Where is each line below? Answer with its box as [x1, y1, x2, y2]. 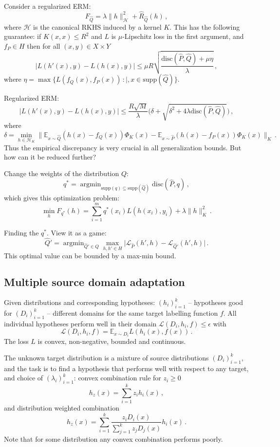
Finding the [4, 228, 39, 238]
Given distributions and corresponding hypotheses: [4, 297, 155, 307]
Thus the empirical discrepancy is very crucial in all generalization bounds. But [4, 142, 242, 152]
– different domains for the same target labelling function [47, 307, 218, 318]
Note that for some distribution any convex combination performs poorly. [4, 434, 223, 444]
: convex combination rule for [74, 373, 161, 383]
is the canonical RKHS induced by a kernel [33, 21, 162, 32]
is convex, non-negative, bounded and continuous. [37, 336, 186, 346]
